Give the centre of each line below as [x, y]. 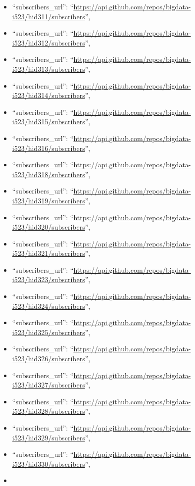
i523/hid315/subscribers [49, 121]
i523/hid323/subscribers [49, 279]
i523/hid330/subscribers [49, 463]
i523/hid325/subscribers [49, 332]
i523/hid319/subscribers [49, 200]
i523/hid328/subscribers [49, 411]
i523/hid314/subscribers [49, 95]
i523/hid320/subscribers [49, 227]
